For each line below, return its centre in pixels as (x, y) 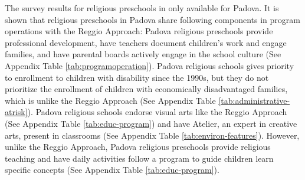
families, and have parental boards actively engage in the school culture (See (143, 54)
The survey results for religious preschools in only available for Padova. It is (142, 8)
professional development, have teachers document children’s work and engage (146, 42)
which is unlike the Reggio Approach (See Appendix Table (110, 100)
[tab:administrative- (254, 100)
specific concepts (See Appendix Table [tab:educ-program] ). (112, 170)
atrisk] (16, 112)
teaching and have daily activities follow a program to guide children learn (139, 158)
